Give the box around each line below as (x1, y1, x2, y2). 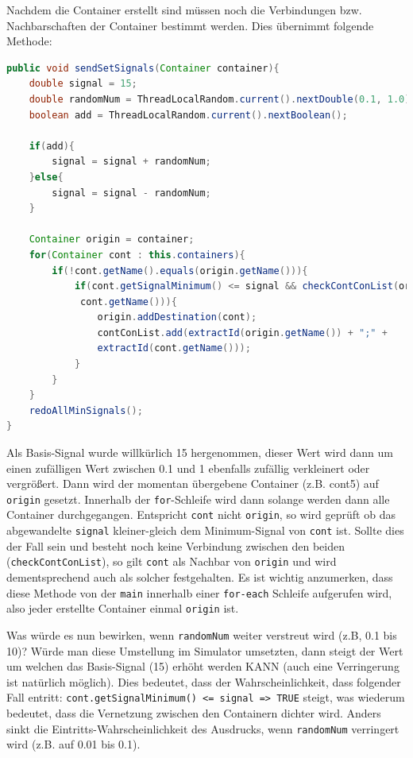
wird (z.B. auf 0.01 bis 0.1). (6, 736, 141, 752)
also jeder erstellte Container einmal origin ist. (6, 600, 239, 617)
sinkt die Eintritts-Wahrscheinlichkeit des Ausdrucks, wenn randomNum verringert (6, 720, 399, 737)
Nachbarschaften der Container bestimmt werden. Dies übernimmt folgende (6, 17, 374, 33)
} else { (29, 171, 64, 183)
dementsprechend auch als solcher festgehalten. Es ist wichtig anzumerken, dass (6, 569, 393, 586)
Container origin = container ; (29, 234, 195, 246)
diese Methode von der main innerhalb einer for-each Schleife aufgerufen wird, (6, 584, 392, 601)
